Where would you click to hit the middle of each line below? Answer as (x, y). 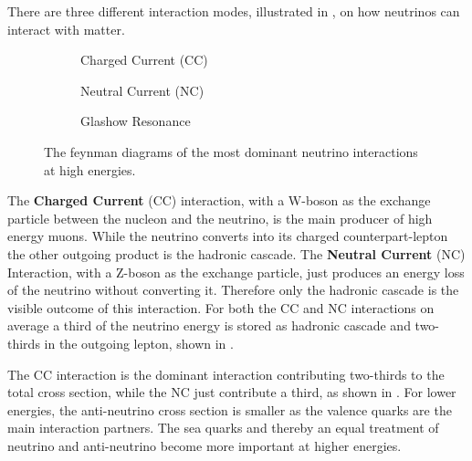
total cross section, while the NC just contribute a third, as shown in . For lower (232, 392)
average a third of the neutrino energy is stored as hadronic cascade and (209, 325)
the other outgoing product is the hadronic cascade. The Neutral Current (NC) (236, 253)
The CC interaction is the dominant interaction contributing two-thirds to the (226, 374)
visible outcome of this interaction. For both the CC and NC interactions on (221, 307)
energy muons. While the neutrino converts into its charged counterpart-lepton (228, 236)
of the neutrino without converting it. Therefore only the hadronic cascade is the (233, 290)
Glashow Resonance (136, 121)
